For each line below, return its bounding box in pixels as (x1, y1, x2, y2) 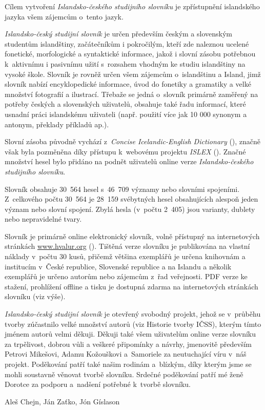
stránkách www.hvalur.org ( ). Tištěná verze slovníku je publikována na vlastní (5, 241, 250, 251)
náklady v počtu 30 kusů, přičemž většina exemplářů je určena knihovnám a (5, 251, 246, 262)
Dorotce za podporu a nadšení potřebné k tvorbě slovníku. (5, 379, 191, 389)
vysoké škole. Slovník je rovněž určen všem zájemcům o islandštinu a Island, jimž (5, 68, 261, 79)
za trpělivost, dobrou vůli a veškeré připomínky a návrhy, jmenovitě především (5, 338, 252, 349)
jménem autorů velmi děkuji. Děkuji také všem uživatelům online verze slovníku (5, 328, 256, 339)
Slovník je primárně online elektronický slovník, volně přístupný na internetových (5, 230, 260, 241)
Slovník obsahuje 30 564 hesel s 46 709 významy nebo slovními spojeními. (5, 183, 240, 194)
